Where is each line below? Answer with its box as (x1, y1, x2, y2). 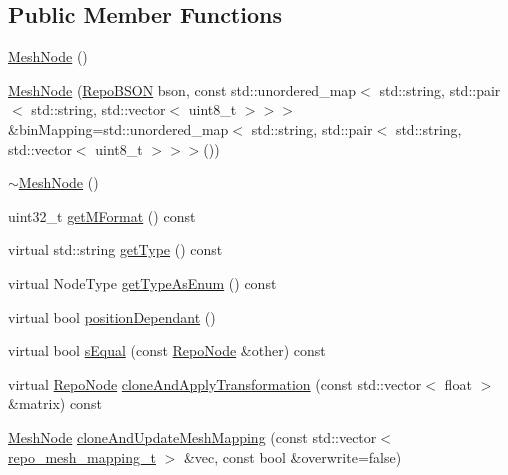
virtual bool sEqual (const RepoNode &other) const (8, 340, 326, 361)
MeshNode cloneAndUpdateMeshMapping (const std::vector (8, 426, 377, 447)
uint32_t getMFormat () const (8, 205, 196, 226)
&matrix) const (8, 393, 102, 414)
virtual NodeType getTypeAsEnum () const (8, 272, 277, 293)
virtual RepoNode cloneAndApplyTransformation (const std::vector (8, 373, 422, 394)
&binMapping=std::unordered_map (8, 118, 229, 139)
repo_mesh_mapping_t (8, 446, 156, 467)
